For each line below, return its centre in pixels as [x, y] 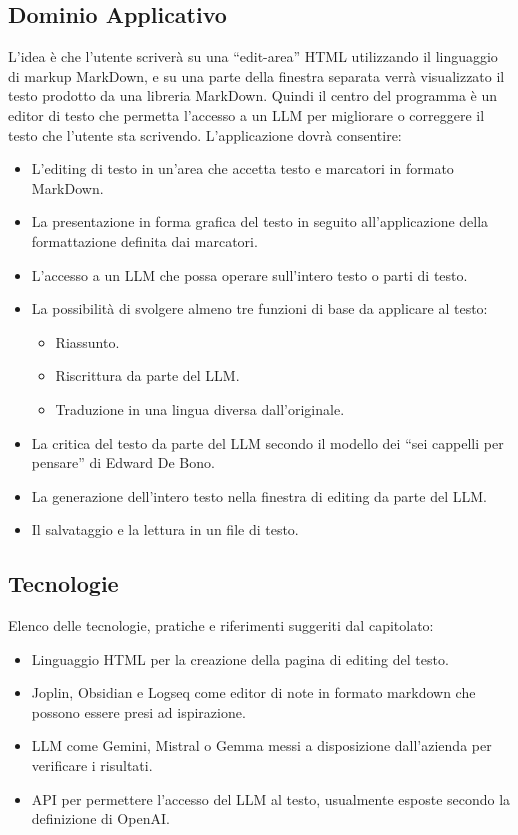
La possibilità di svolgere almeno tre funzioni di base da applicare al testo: [259, 308]
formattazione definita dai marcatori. [144, 240]
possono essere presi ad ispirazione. [138, 711]
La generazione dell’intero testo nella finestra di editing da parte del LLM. [259, 495]
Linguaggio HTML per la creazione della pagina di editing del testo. [240, 658]
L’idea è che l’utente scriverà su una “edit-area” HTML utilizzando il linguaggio [253, 56]
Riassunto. [87, 341]
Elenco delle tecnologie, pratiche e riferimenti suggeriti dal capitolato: [221, 625]
